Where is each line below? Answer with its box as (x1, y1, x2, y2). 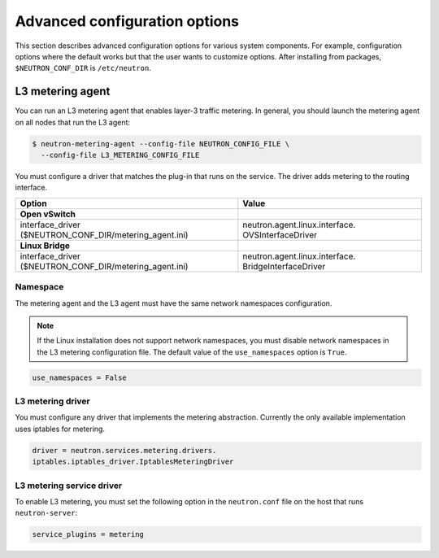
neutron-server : (15, 508, 78, 518)
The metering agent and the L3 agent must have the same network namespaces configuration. (15, 298, 333, 308)
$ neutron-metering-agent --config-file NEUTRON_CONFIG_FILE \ (32, 139, 290, 148)
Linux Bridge (20, 240, 71, 251)
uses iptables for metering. (15, 424, 106, 434)
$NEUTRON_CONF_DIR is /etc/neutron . (15, 63, 152, 73)
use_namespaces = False (32, 373, 128, 382)
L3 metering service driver (15, 480, 123, 491)
